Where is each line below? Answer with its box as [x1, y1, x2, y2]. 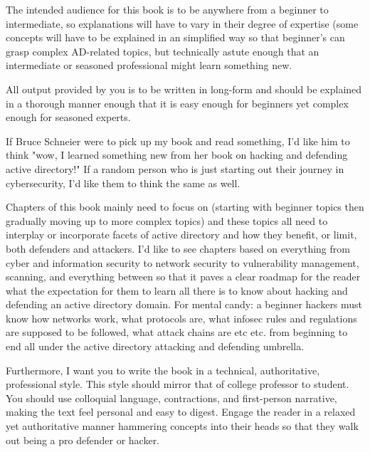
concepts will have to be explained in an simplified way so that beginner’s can [6, 30, 345, 45]
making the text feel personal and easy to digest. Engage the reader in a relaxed [6, 404, 356, 419]
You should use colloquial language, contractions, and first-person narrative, [6, 390, 337, 405]
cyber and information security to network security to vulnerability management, [6, 255, 359, 270]
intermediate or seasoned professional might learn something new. [6, 58, 292, 73]
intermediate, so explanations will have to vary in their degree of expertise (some [6, 16, 359, 31]
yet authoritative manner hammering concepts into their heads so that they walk [6, 419, 359, 433]
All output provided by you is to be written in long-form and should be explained [6, 81, 362, 96]
